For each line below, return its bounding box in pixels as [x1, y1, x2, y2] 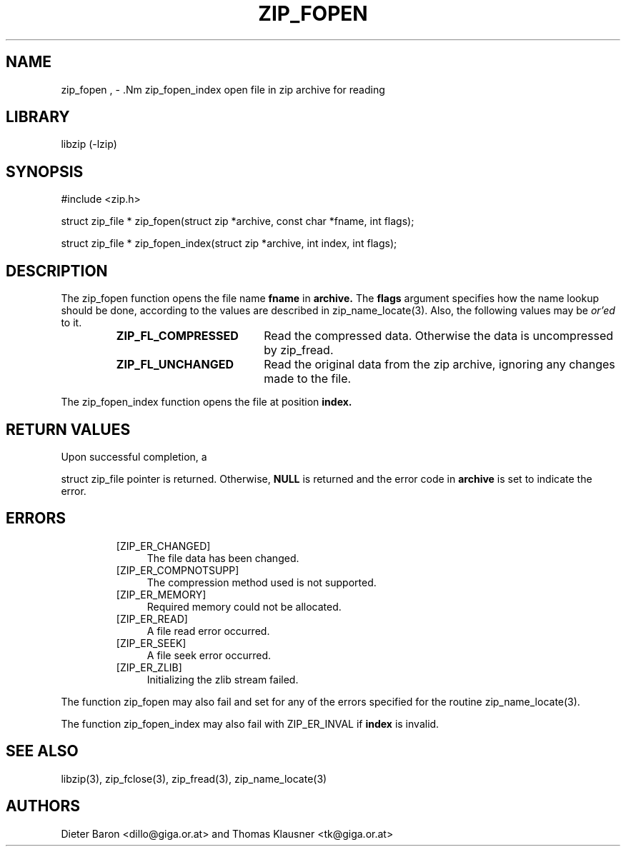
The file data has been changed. [146, 551, 299, 564]
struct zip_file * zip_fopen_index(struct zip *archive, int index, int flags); [61, 237, 397, 250]
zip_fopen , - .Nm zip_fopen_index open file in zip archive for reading [61, 83, 385, 96]
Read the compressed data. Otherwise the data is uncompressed [264, 329, 613, 344]
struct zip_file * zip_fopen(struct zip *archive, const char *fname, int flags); [61, 215, 414, 228]
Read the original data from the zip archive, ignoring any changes [264, 357, 615, 372]
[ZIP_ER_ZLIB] [116, 661, 182, 673]
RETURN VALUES [6, 420, 131, 438]
